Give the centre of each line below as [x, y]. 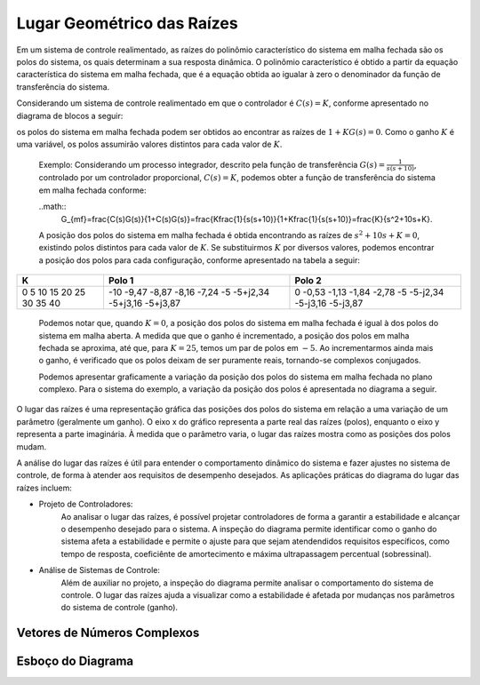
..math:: [52, 207]
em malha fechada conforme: [92, 190]
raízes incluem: [44, 488]
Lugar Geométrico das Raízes [128, 23]
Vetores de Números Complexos [108, 633]
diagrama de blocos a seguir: [70, 115]
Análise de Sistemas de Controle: [99, 570]
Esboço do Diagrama [75, 661]
